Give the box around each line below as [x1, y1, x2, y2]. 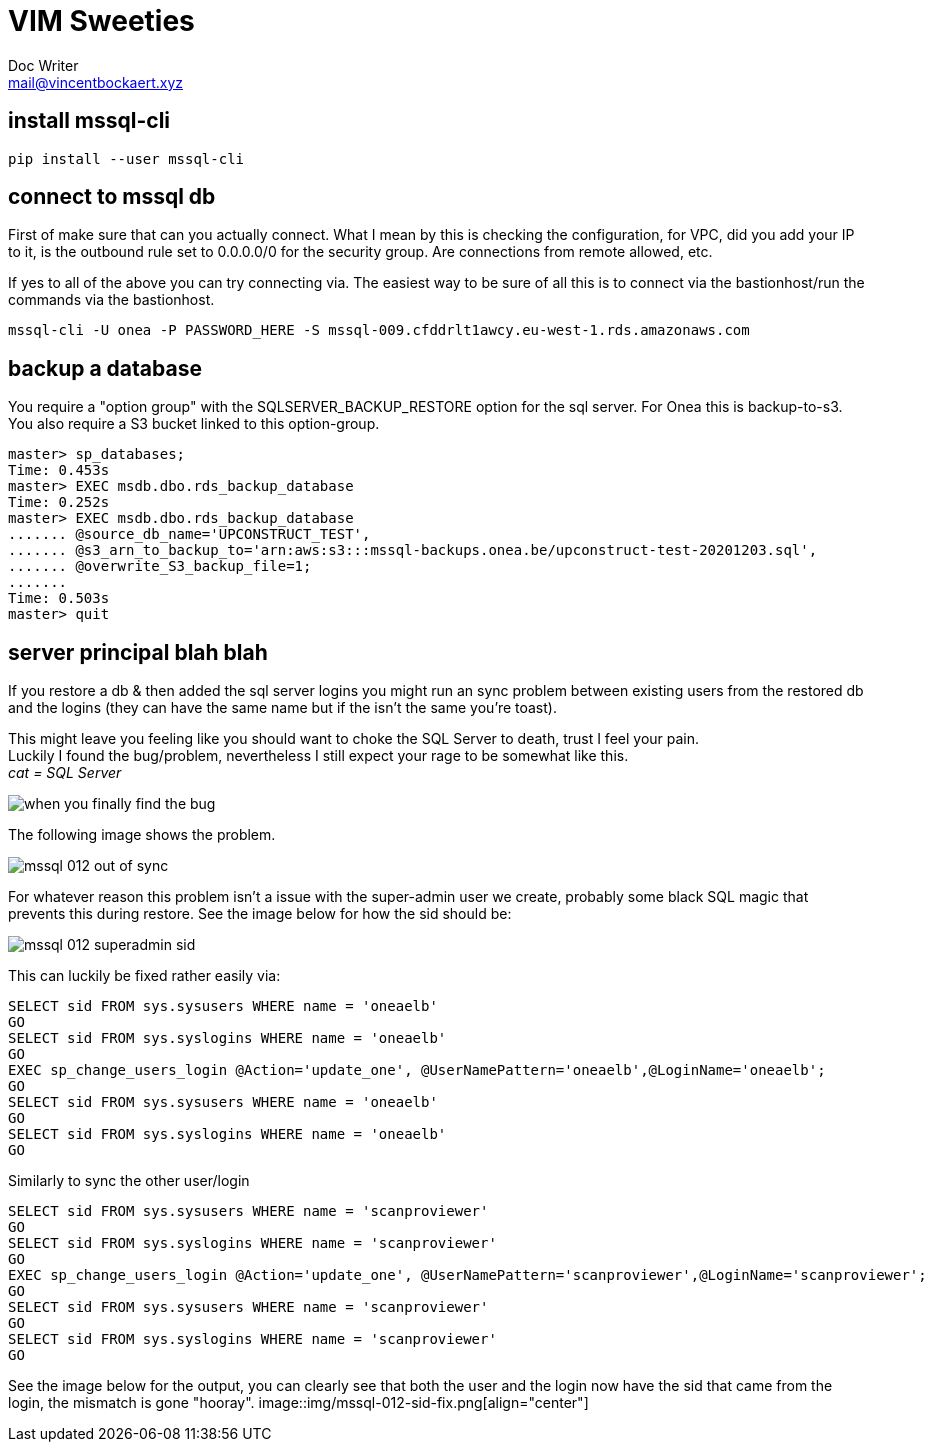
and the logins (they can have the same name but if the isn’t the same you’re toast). [8, 699, 557, 717]
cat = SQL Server [8, 764, 122, 782]
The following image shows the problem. [8, 826, 276, 844]
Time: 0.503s [8, 590, 110, 607]
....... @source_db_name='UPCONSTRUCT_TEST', [8, 526, 371, 543]
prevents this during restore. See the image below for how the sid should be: [8, 905, 512, 923]
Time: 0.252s [8, 494, 110, 511]
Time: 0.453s [8, 462, 110, 479]
